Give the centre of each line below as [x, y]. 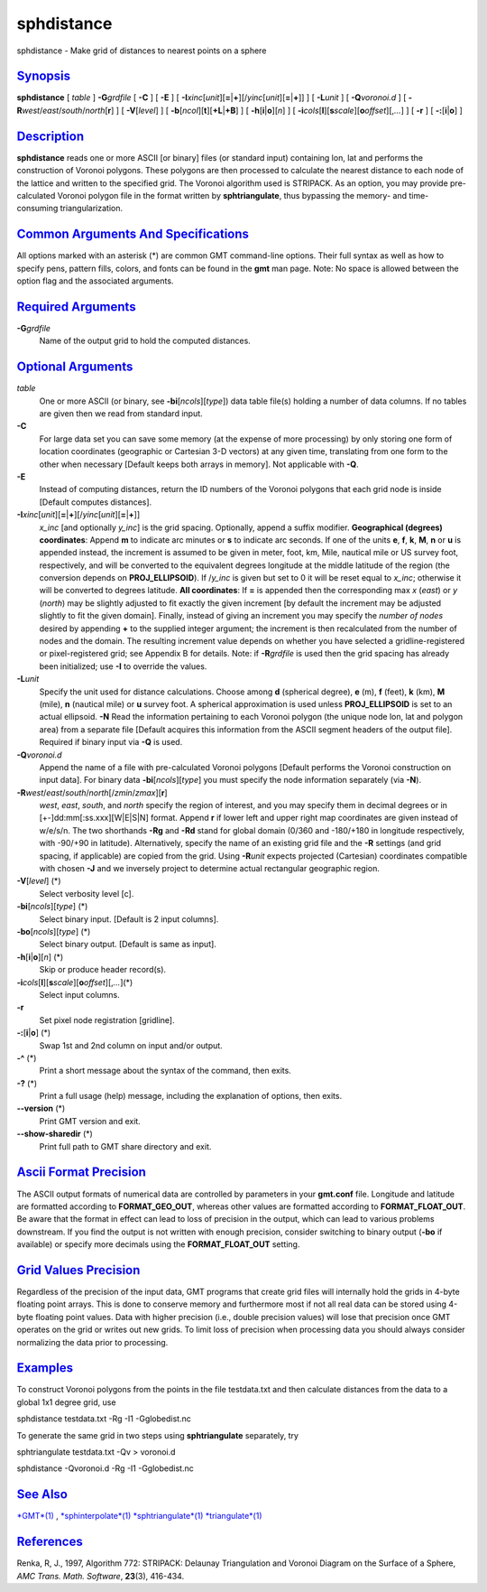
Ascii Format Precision [81, 1173]
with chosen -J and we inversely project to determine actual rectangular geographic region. [210, 869]
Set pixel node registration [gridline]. [107, 1019]
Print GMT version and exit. [90, 1121]
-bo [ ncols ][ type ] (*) [54, 931]
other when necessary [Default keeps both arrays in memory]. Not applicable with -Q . [199, 464]
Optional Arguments [75, 367]
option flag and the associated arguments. [95, 281]
